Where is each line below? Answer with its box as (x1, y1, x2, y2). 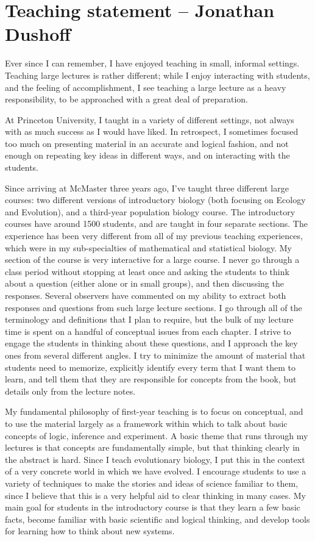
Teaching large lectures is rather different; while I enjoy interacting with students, (5, 68, 310, 81)
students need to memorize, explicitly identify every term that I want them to (5, 360, 296, 373)
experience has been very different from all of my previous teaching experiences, (5, 229, 303, 242)
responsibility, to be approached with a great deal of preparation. (5, 93, 249, 106)
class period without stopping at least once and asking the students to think (5, 265, 289, 278)
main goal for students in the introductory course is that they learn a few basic (5, 501, 300, 514)
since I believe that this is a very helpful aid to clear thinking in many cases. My (5, 489, 306, 501)
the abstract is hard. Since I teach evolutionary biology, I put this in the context (5, 453, 305, 465)
